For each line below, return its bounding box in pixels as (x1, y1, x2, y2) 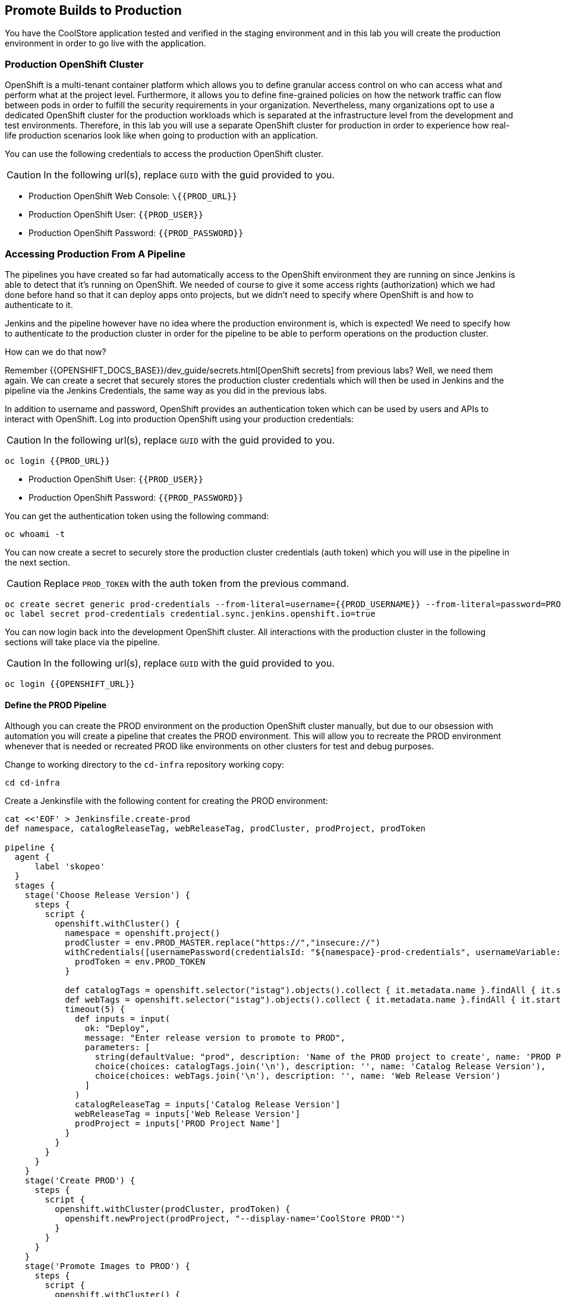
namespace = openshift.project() (65, 928, 220, 938)
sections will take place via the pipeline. (5, 636, 160, 647)
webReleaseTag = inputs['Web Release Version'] (75, 1109, 301, 1119)
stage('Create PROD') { (24, 1176, 135, 1186)
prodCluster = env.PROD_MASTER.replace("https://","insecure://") (65, 938, 381, 948)
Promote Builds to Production (5, 3, 182, 18)
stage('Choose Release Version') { (24, 890, 190, 900)
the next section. (5, 557, 70, 567)
